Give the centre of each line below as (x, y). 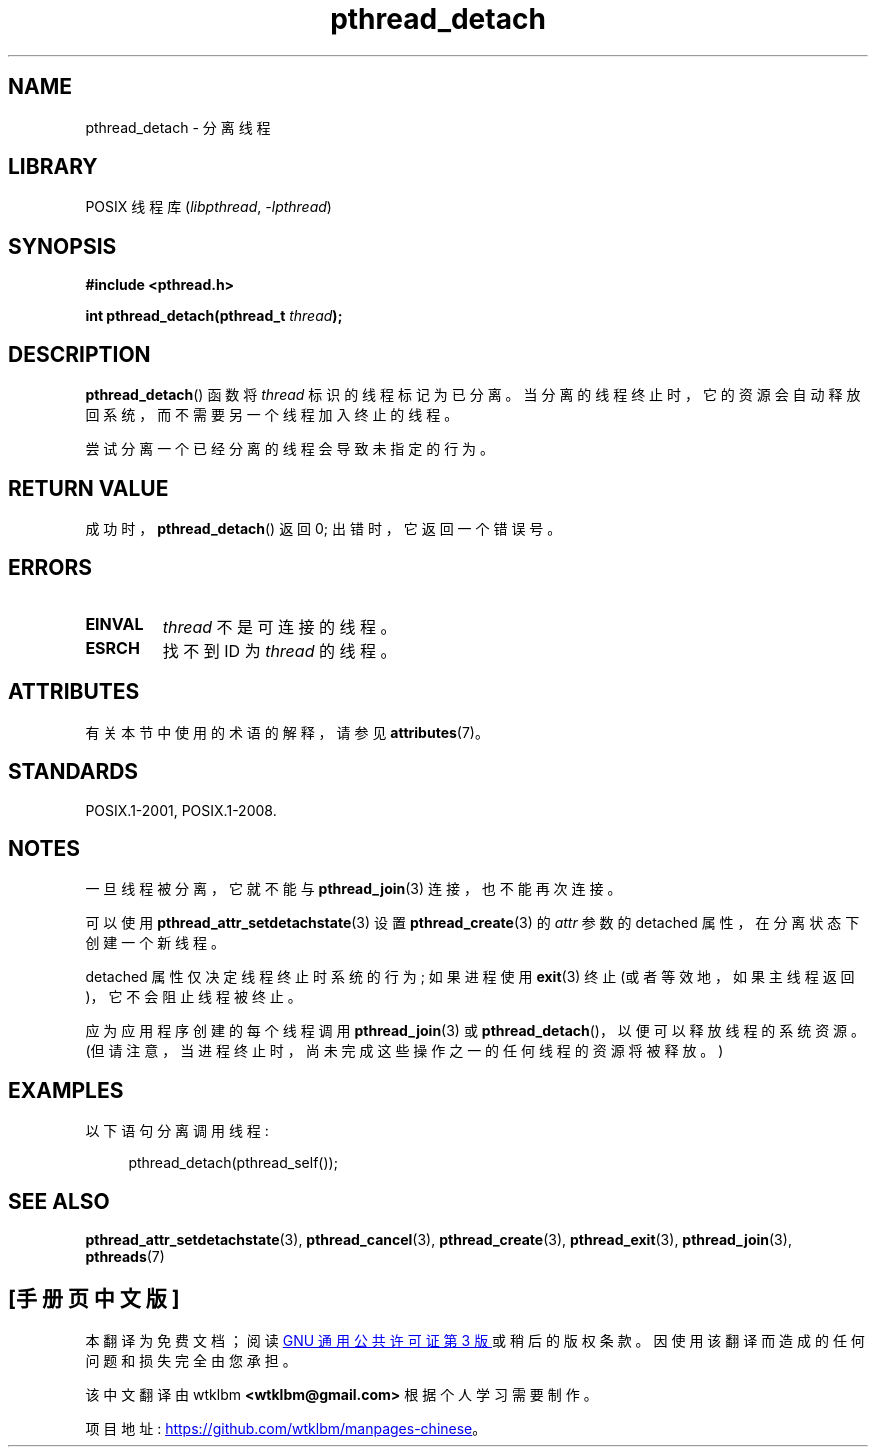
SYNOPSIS (62, 246)
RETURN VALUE (88, 488)
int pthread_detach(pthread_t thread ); (214, 316)
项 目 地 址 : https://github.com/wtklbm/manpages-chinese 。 (286, 1428)
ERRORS (50, 568)
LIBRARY (53, 167)
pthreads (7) (125, 1257)
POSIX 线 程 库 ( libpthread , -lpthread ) (208, 207)
